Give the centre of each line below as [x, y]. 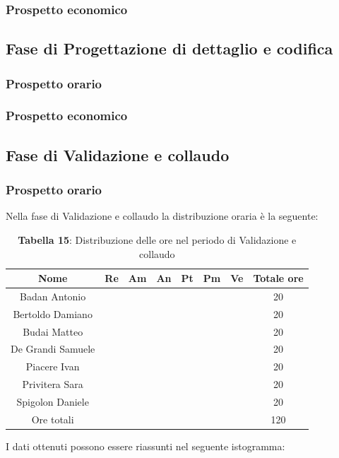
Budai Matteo [53, 331]
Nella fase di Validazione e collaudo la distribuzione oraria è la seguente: [162, 216]
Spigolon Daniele [53, 401]
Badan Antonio [53, 296]
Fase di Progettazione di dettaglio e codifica [169, 48]
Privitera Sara [53, 384]
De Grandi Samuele [53, 349]
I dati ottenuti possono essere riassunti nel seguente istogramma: [145, 446]
